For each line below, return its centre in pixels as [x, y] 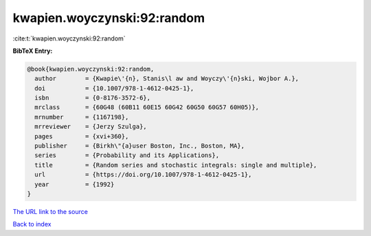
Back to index [32, 224]
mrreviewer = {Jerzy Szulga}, [91, 127]
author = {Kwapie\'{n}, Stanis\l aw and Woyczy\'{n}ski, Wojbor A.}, [167, 79]
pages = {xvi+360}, [82, 136]
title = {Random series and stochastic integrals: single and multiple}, [176, 165]
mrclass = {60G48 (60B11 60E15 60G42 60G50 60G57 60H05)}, [147, 107]
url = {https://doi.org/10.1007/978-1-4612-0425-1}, [143, 175]
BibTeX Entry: [33, 51]
